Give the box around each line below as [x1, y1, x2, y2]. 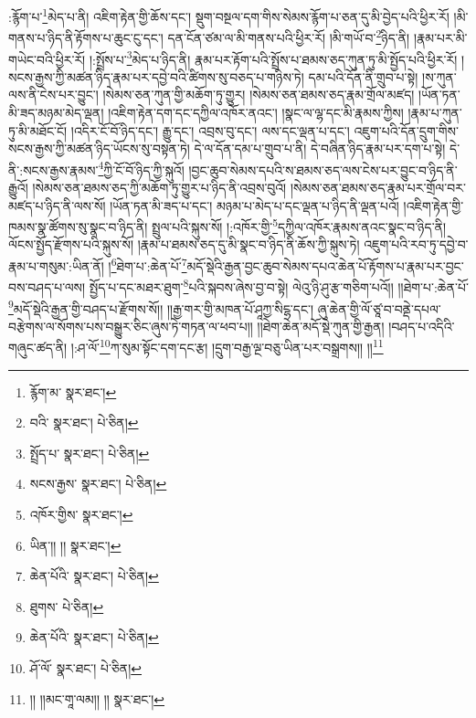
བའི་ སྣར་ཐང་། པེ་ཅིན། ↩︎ [29, 413, 139, 432]
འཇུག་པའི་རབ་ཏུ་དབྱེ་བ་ [364, 235, 469, 254]
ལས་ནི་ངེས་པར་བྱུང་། [8, 85, 99, 104]
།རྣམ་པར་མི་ [413, 27, 468, 47]
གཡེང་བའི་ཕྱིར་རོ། [8, 49, 86, 69]
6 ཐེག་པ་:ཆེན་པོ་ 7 [111, 254, 187, 275]
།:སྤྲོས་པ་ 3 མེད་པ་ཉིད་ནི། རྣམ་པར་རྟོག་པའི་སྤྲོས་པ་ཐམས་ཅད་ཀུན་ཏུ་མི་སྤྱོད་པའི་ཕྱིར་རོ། [89, 47, 458, 69]
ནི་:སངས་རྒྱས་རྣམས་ [8, 160, 99, 179]
